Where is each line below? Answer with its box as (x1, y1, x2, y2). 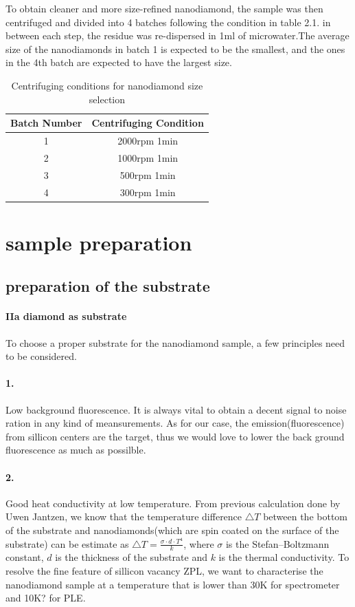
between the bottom (263, 509, 348, 524)
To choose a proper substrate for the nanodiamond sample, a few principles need (5, 335, 345, 350)
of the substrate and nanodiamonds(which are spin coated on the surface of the (5, 522, 339, 537)
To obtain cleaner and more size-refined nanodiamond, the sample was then (5, 1, 323, 15)
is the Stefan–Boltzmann (225, 536, 330, 551)
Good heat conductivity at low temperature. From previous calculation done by (5, 496, 341, 510)
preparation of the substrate (5, 275, 210, 297)
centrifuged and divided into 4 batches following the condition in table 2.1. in (5, 14, 331, 29)
